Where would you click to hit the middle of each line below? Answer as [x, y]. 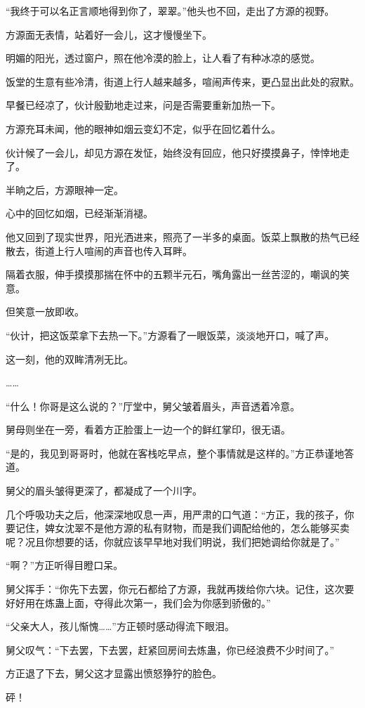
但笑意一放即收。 [45, 312]
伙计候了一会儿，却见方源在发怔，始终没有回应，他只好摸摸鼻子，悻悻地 [173, 152]
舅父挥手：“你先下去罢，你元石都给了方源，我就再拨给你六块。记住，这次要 [180, 589]
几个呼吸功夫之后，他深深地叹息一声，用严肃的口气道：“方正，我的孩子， [175, 514]
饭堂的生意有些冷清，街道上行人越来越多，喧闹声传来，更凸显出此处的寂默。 [182, 81]
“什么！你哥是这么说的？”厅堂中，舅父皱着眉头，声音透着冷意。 [153, 406]
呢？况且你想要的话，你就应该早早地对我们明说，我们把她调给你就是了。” [173, 541]
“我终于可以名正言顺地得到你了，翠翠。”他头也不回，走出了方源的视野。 [170, 11]
